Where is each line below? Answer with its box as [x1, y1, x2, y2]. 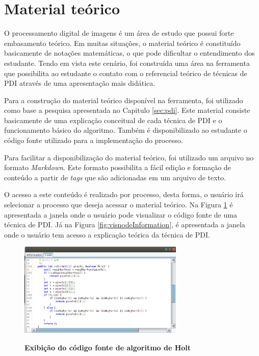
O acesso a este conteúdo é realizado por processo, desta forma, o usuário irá [4, 189, 244, 200]
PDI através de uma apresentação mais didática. [4, 78, 156, 88]
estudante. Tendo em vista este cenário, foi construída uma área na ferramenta [4, 57, 250, 68]
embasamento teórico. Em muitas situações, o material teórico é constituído [4, 37, 241, 48]
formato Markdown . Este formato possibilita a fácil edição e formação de [4, 162, 231, 173]
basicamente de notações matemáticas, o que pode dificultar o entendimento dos [4, 48, 255, 58]
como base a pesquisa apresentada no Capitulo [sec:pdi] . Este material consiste [4, 105, 250, 115]
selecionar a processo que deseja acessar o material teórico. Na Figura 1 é [4, 199, 233, 210]
